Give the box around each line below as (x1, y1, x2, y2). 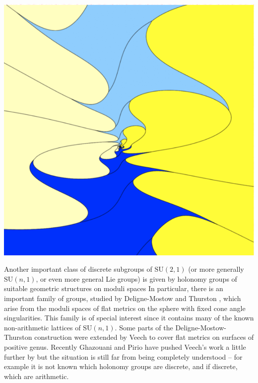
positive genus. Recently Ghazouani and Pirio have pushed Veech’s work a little (4, 341, 246, 352)
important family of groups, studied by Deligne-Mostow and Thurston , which (4, 293, 241, 304)
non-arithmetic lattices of (4, 322, 81, 332)
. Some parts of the (115, 322, 173, 332)
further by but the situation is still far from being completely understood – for (4, 351, 243, 362)
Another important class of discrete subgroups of (4, 264, 152, 274)
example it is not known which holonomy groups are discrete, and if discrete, (4, 361, 238, 372)
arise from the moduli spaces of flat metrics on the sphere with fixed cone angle (4, 303, 246, 313)
